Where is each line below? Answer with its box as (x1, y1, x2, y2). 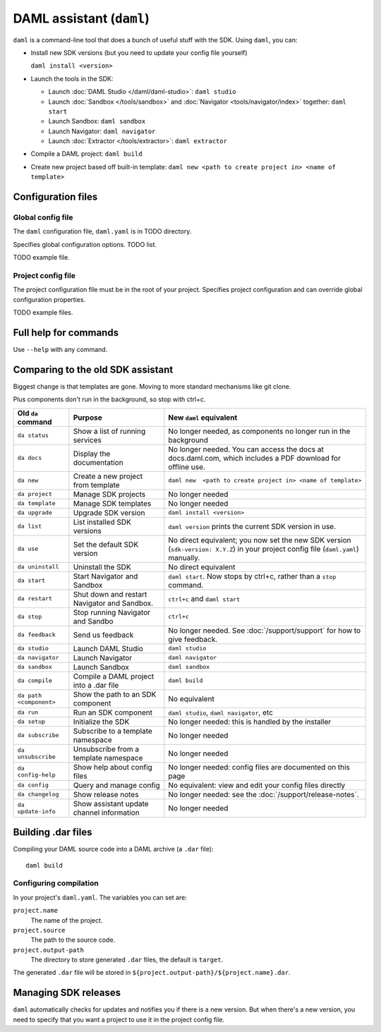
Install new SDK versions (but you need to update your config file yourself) (30, 48, 248, 56)
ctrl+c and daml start (168, 593, 240, 603)
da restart (17, 595, 53, 602)
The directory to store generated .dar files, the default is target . (30, 956, 224, 964)
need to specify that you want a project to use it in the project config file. (13, 1015, 225, 1024)
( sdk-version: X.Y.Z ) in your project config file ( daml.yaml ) (168, 544, 359, 554)
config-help (17, 771, 56, 779)
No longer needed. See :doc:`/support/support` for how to (168, 625, 361, 635)
